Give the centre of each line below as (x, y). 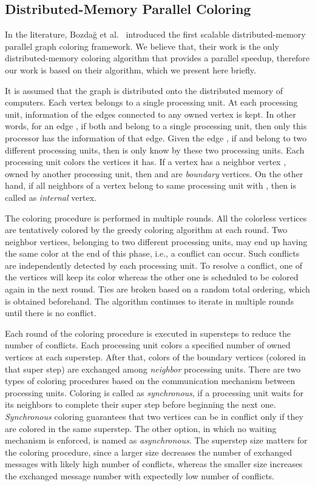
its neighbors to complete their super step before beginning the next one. (141, 404)
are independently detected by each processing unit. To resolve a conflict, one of (154, 265)
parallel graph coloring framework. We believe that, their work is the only (142, 46)
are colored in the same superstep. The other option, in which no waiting (141, 428)
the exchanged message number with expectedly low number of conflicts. (140, 475)
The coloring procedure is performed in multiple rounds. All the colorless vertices (156, 218)
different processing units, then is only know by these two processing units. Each (155, 150)
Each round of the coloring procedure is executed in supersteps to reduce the (148, 333)
